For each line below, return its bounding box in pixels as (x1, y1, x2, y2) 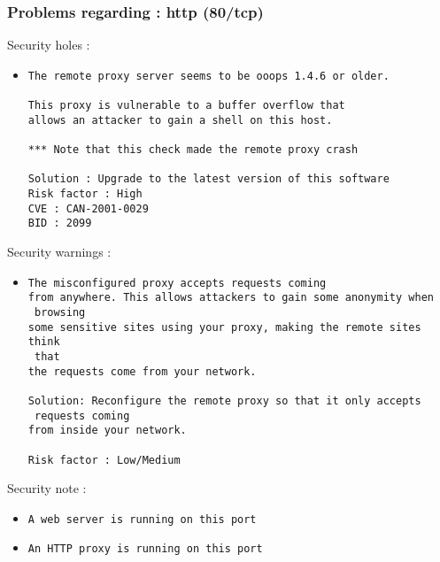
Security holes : (7, 35, 90, 54)
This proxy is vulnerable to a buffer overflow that (27, 99, 345, 112)
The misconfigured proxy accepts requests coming (27, 276, 327, 289)
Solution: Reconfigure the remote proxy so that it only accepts (27, 394, 421, 407)
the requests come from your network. (27, 365, 257, 378)
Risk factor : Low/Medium (27, 453, 181, 466)
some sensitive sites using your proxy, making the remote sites (27, 320, 421, 334)
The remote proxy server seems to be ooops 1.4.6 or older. (27, 69, 390, 82)
